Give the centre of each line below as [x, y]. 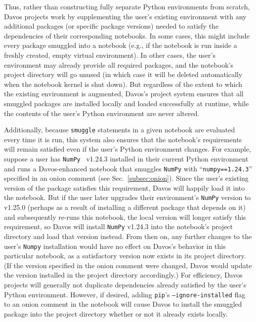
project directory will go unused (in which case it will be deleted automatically [123, 74]
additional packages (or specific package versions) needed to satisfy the [111, 26]
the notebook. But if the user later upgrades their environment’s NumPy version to [128, 197]
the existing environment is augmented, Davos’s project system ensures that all [124, 94]
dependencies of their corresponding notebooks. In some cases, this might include [127, 35]
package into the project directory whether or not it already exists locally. [116, 313]
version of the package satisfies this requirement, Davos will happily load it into [125, 187]
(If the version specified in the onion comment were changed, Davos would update [128, 265]
